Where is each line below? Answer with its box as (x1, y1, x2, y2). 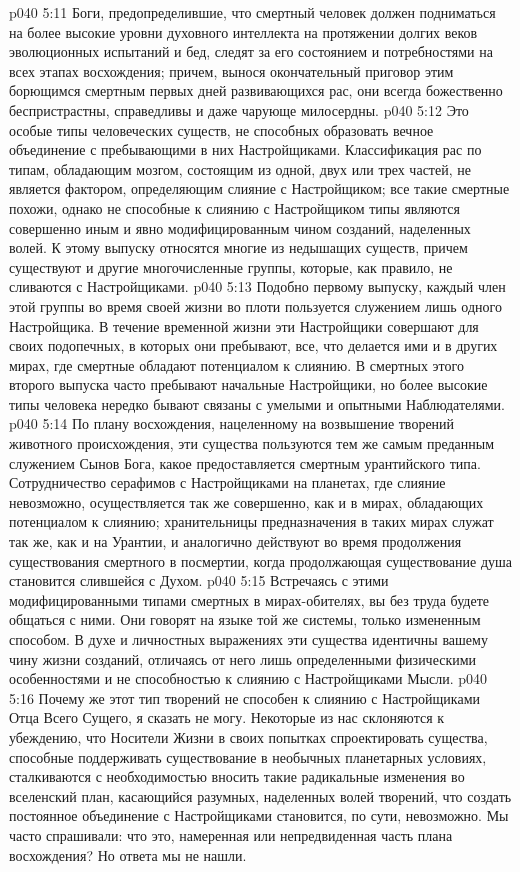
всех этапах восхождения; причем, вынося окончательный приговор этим (9, 60, 454, 81)
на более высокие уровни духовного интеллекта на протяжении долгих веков (9, 21, 478, 42)
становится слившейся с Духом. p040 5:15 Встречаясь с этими (9, 570, 389, 591)
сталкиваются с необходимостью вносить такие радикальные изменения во (9, 766, 465, 787)
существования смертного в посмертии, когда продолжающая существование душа (9, 550, 513, 571)
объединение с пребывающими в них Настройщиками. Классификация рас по (9, 139, 482, 160)
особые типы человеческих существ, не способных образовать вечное (9, 119, 434, 140)
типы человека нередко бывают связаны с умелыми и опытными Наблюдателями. (9, 393, 505, 414)
